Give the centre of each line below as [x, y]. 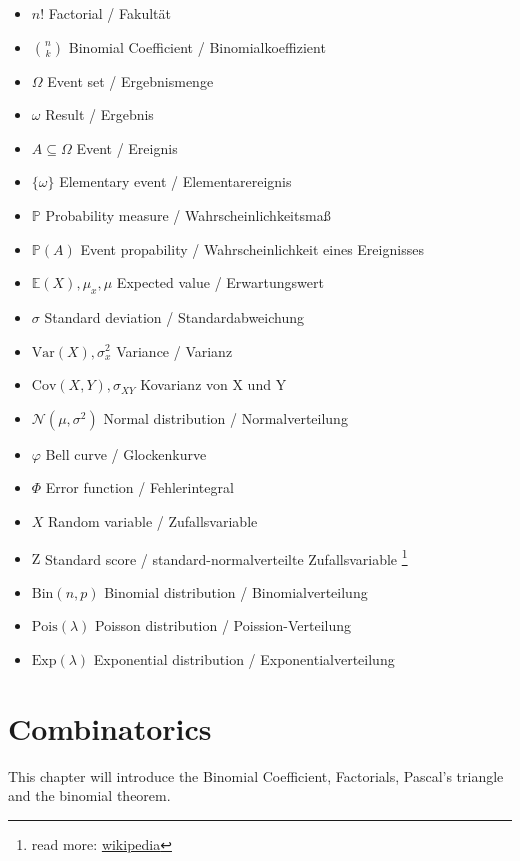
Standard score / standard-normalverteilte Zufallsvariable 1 [226, 557]
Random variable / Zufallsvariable [153, 520]
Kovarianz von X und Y [213, 384]
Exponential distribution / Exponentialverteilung [244, 658]
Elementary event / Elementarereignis [175, 181]
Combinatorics [110, 727]
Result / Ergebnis [99, 114]
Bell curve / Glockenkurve [126, 453]
